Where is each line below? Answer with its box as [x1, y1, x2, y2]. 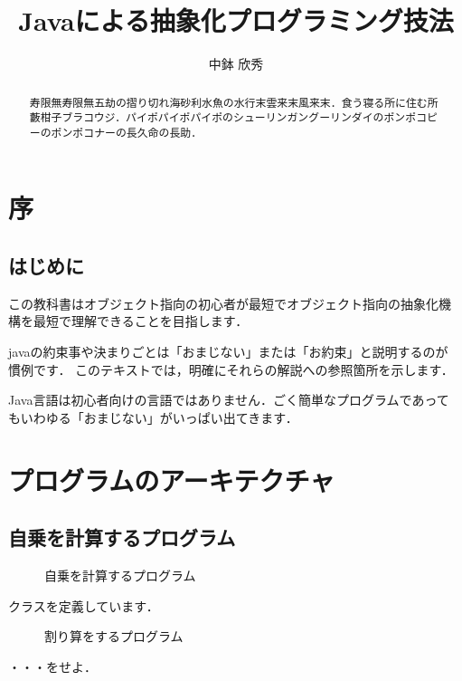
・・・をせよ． [8, 657, 97, 676]
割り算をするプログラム [44, 627, 184, 646]
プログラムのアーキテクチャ [8, 461, 335, 498]
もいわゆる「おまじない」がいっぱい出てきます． [8, 408, 298, 427]
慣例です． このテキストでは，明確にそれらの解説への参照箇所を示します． [8, 360, 454, 379]
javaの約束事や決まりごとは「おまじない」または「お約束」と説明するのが [8, 342, 448, 361]
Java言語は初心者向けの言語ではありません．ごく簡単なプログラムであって [8, 390, 449, 409]
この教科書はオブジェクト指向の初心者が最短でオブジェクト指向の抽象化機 [8, 293, 451, 312]
